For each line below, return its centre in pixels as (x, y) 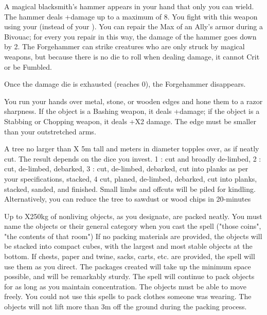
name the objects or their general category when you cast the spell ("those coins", (133, 226)
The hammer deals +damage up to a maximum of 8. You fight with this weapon (131, 16)
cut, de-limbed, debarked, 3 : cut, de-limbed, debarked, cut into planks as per (126, 169)
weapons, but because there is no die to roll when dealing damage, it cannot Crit (132, 56)
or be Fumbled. (28, 66)
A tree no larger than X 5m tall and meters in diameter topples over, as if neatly (132, 149)
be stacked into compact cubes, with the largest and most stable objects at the (128, 246)
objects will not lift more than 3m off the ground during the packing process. (126, 307)
